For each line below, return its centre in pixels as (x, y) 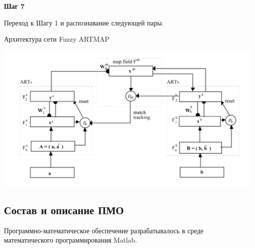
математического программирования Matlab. (71, 240)
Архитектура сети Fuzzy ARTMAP (57, 39)
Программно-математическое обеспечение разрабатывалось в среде (104, 230)
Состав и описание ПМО (64, 210)
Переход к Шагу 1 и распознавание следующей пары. (84, 22)
